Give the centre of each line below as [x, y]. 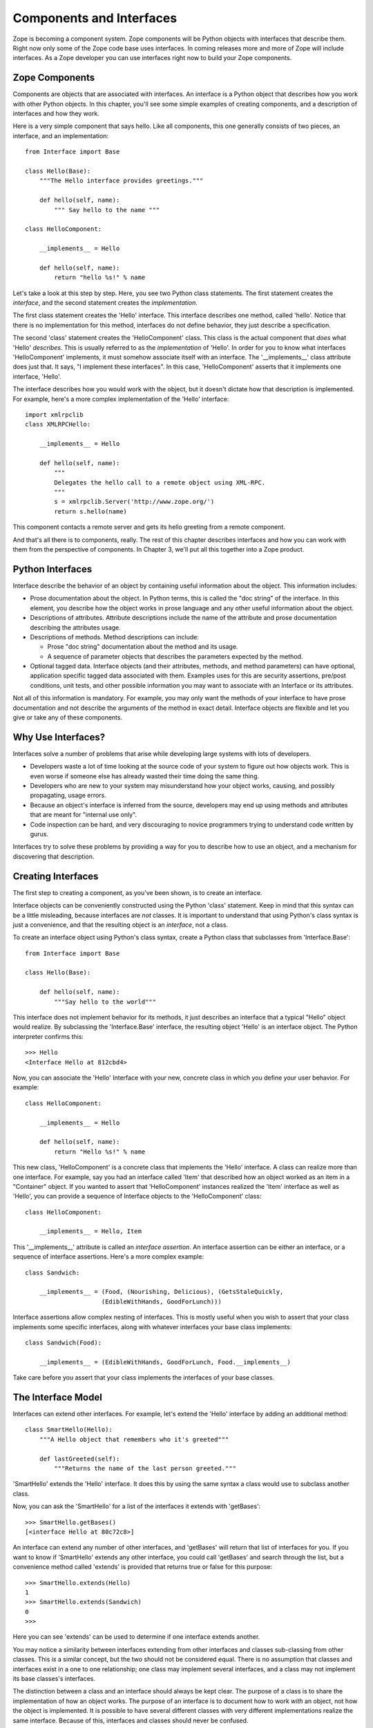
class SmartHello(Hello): [69, 1430]
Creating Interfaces [56, 876]
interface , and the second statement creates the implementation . [105, 303]
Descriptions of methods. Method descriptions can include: [115, 637]
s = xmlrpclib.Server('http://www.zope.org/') [134, 502]
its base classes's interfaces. [54, 1679]
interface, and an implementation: [61, 135]
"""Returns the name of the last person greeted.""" [145, 1468]
